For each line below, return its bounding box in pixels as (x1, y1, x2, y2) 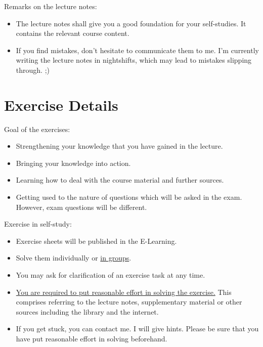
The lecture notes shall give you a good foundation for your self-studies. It (16, 18, 246, 28)
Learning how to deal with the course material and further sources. (16, 175, 224, 185)
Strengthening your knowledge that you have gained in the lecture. (16, 141, 223, 151)
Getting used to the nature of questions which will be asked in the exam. (16, 192, 242, 202)
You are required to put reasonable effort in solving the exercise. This (16, 286, 232, 297)
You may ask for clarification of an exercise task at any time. (16, 270, 205, 280)
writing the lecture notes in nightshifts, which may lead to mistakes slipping (16, 55, 252, 65)
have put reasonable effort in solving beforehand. (16, 333, 167, 343)
